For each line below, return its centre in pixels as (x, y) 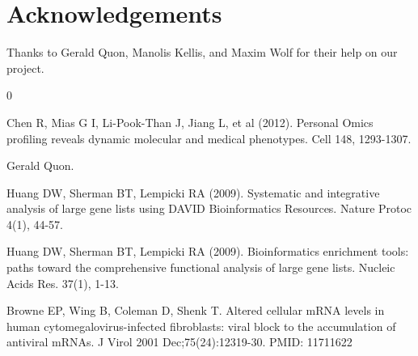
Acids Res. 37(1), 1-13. (63, 283)
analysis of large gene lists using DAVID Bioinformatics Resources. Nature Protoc (209, 208)
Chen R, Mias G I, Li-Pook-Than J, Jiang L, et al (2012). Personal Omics (190, 122)
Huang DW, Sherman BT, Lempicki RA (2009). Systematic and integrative (193, 192)
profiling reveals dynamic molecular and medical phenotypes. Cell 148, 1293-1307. (209, 138)
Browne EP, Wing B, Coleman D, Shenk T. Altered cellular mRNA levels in (196, 310)
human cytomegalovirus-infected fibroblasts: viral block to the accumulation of (201, 326)
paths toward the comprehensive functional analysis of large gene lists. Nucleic (201, 267)
